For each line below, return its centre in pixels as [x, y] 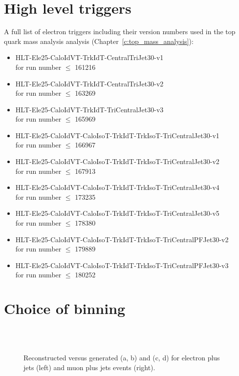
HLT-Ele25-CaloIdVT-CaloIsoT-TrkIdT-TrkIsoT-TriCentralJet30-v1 [117, 135]
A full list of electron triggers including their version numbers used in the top [120, 31]
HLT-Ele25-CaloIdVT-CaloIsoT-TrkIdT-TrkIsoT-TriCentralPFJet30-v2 [122, 239]
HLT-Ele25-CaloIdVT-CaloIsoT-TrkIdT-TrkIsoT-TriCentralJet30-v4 [117, 187]
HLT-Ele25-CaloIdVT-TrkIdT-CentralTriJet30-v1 [89, 57]
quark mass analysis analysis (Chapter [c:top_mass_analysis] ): [99, 41]
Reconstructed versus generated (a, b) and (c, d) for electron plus [122, 358]
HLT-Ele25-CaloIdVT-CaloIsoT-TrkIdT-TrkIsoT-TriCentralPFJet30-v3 [122, 265]
